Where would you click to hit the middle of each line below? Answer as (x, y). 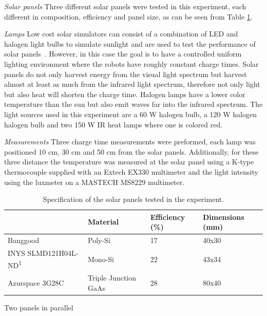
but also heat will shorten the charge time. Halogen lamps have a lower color (125, 94)
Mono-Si (101, 259)
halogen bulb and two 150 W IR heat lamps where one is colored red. (113, 124)
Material (103, 222)
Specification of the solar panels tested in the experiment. (133, 199)
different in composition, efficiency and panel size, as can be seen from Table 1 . (128, 16)
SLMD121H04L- (53, 253)
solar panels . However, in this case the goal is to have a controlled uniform (123, 54)
